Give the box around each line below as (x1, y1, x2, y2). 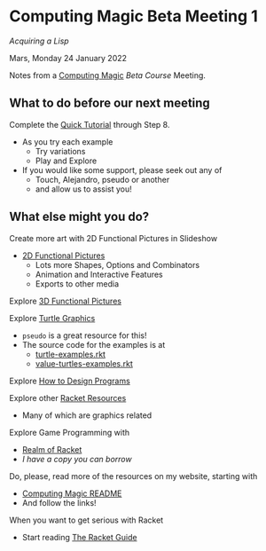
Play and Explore (35, 155, 98, 166)
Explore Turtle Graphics (9, 312, 96, 323)
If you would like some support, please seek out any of (21, 164, 223, 175)
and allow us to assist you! (35, 184, 133, 194)
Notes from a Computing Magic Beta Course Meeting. (9, 69, 207, 81)
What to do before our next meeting (9, 96, 210, 111)
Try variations (35, 146, 86, 156)
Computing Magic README (21, 488, 122, 499)
